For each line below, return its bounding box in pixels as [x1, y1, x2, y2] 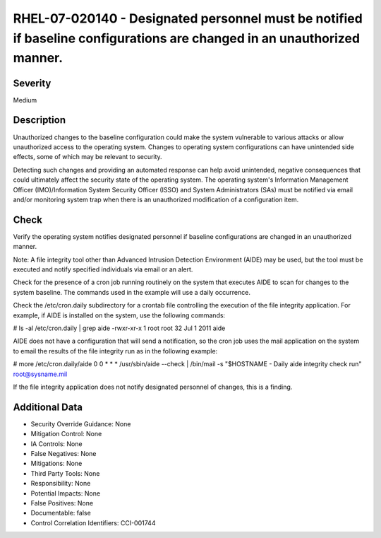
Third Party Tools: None [30, 469, 100, 477]
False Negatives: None [30, 449, 97, 457]
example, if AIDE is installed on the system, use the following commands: [13, 311, 226, 320]
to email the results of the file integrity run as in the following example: [13, 346, 218, 355]
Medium [13, 95, 37, 104]
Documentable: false [30, 509, 91, 517]
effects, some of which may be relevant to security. [13, 153, 162, 161]
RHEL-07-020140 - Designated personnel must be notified [13, 11, 363, 26]
